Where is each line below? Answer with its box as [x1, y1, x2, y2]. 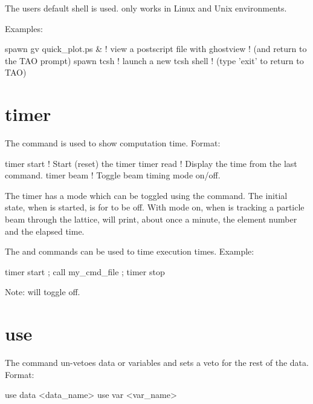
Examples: [5, 22, 43, 34]
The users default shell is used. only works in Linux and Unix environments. [5, 2, 287, 14]
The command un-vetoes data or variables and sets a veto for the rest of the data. [5, 356, 309, 369]
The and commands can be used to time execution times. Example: [5, 245, 254, 258]
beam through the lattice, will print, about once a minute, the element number [5, 213, 297, 226]
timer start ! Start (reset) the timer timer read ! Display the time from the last [5, 157, 297, 169]
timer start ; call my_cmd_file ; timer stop [5, 265, 165, 278]
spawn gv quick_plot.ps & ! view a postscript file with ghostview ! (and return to [5, 42, 307, 55]
